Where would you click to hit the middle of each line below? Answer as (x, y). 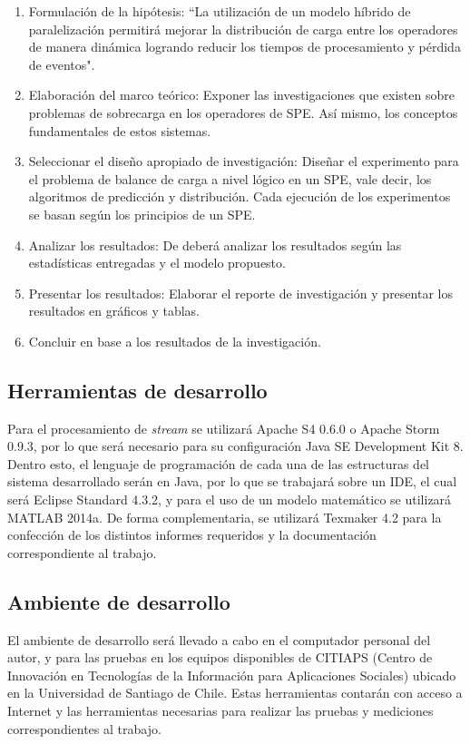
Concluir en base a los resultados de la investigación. (175, 341)
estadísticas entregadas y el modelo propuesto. (157, 263)
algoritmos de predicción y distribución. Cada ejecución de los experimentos (240, 196)
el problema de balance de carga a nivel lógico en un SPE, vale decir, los (230, 178)
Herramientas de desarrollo (137, 390)
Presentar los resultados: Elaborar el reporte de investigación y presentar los (240, 293)
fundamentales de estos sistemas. (120, 130)
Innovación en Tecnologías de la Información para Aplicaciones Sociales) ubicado (232, 675)
